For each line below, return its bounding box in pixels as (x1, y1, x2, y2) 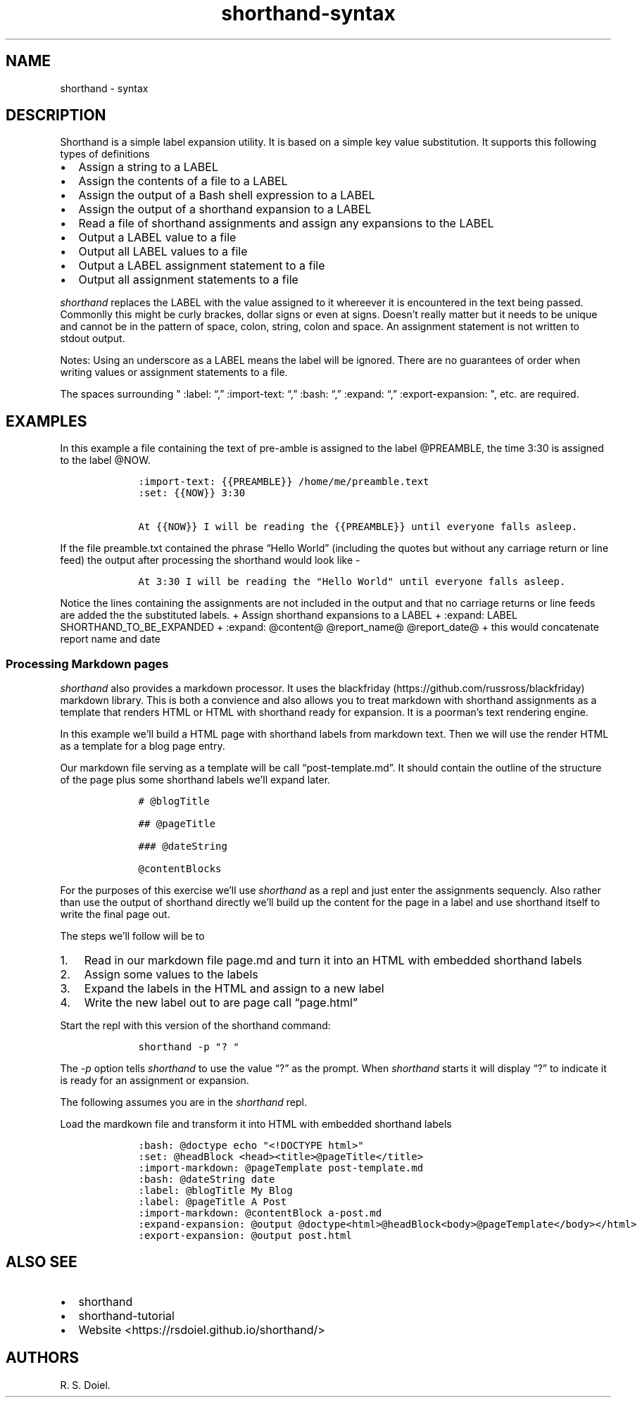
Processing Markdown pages (6, 656, 169, 671)
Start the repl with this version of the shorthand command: (60, 1019, 331, 1032)
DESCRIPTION (6, 106, 106, 125)
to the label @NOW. (60, 454, 151, 467)
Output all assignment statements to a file (78, 272, 298, 287)
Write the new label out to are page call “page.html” (84, 995, 358, 1010)
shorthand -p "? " (138, 1041, 239, 1053)
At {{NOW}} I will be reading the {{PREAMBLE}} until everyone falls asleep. (138, 521, 578, 533)
